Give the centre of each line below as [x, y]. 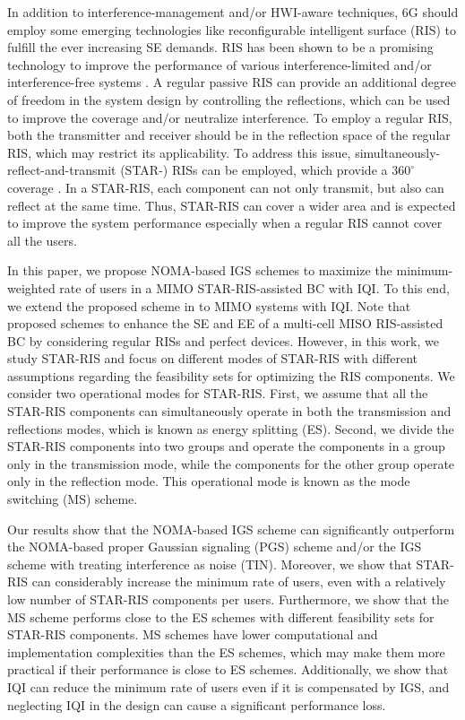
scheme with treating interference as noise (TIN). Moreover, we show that [210, 564]
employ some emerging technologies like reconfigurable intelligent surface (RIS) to [232, 29]
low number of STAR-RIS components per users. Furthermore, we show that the [228, 599]
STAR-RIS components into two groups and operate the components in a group [226, 446]
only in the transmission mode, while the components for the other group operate [231, 463]
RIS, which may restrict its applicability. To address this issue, [179, 152]
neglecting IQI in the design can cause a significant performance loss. [197, 704]
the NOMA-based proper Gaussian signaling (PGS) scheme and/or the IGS [215, 547]
